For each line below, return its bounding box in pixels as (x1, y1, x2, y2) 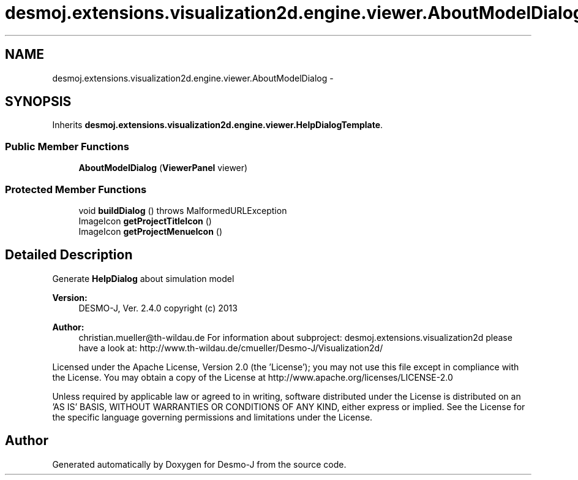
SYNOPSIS (5, 94, 72, 110)
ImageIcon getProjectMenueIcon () (78, 226, 223, 237)
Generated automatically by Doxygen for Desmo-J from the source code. (52, 459, 347, 470)
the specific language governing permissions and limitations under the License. (52, 411, 373, 422)
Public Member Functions (5, 140, 129, 153)
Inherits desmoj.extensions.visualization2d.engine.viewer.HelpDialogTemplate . (52, 120, 383, 131)
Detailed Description (5, 247, 133, 263)
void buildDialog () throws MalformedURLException (78, 205, 287, 216)
